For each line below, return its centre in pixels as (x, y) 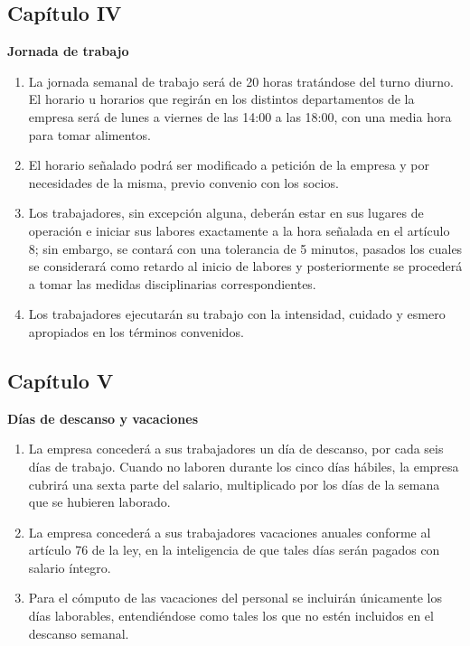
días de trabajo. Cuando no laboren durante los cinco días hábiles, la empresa (244, 466)
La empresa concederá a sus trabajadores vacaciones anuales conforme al (230, 532)
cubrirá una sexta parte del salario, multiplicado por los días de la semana (234, 484)
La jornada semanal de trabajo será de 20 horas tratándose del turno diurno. (241, 81)
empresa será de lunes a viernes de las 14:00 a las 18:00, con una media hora (240, 116)
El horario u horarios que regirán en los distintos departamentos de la (221, 99)
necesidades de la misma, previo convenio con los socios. (183, 182)
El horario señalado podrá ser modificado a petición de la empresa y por (229, 165)
